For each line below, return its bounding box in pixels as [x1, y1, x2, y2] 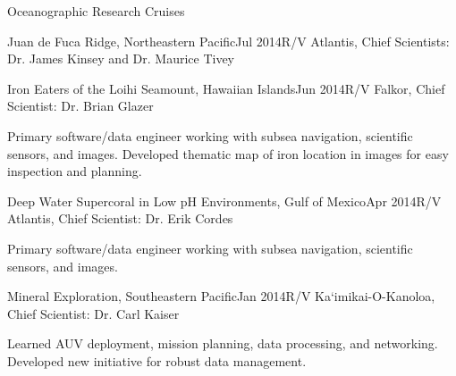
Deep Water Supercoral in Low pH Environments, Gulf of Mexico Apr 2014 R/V [7, 191, 442, 210]
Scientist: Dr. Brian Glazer [7, 96, 154, 115]
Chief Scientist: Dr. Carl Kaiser [7, 304, 180, 322]
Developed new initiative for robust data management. [7, 351, 307, 370]
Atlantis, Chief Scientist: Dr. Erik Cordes [7, 209, 233, 228]
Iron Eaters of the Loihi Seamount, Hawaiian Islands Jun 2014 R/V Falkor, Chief [7, 79, 445, 97]
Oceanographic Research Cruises [7, 2, 185, 20]
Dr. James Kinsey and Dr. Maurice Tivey [7, 49, 235, 68]
